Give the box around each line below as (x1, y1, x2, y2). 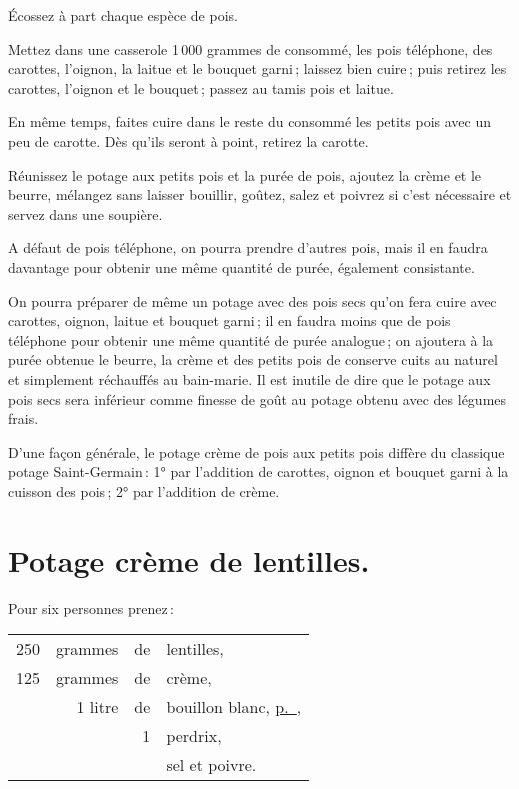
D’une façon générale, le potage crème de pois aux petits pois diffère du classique (8, 441, 505, 462)
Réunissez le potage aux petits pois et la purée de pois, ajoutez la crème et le (8, 164, 482, 185)
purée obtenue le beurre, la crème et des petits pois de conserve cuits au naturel (8, 349, 498, 370)
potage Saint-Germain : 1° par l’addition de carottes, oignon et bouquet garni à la (8, 461, 509, 482)
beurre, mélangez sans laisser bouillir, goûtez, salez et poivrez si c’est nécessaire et (8, 184, 512, 205)
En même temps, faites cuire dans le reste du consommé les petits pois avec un (8, 111, 492, 132)
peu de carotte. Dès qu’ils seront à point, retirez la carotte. (8, 130, 369, 151)
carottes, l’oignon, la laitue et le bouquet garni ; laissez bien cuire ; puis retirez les (8, 58, 507, 79)
